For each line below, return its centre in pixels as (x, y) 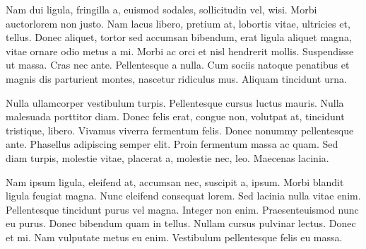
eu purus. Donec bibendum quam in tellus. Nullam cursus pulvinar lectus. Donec (181, 223)
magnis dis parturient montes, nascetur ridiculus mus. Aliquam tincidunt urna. (176, 78)
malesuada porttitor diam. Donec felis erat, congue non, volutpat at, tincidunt (175, 116)
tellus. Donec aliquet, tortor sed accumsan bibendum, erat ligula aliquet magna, (179, 37)
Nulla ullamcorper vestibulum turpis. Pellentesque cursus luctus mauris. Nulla (175, 102)
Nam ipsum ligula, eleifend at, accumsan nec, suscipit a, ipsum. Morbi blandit (175, 181)
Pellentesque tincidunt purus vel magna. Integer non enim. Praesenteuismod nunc (182, 209)
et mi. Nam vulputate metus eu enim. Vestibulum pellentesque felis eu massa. (174, 237)
